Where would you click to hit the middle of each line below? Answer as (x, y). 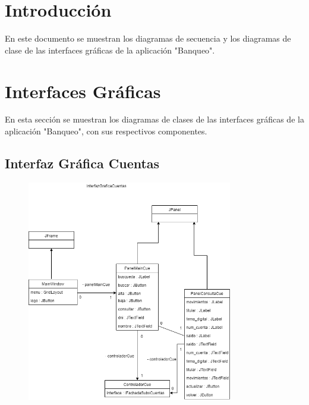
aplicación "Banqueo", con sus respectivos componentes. (106, 131)
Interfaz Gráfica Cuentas (82, 163)
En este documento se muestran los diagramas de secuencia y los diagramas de (148, 38)
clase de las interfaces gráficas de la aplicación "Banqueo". (110, 50)
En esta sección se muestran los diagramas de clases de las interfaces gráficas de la (154, 119)
